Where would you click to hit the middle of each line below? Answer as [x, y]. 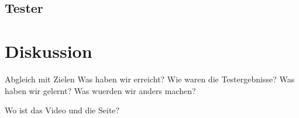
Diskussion [49, 51]
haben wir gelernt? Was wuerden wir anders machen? [100, 90]
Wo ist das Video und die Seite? [62, 110]
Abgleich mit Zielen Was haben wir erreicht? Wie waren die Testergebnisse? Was [150, 79]
